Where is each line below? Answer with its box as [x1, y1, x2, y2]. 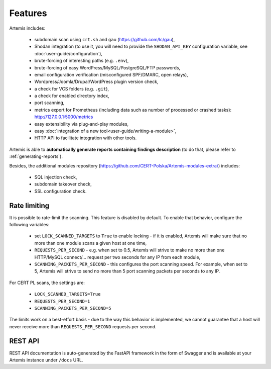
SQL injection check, [34, 174, 77, 180]
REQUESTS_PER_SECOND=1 [34, 298, 90, 304]
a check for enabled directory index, [34, 93, 110, 99]
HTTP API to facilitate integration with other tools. [34, 135, 137, 141]
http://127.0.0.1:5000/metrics [34, 114, 93, 120]
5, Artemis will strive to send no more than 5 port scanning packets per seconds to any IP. [34, 268, 220, 274]
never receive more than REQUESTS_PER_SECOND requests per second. [9, 323, 157, 329]
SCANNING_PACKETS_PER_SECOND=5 [34, 305, 111, 311]
